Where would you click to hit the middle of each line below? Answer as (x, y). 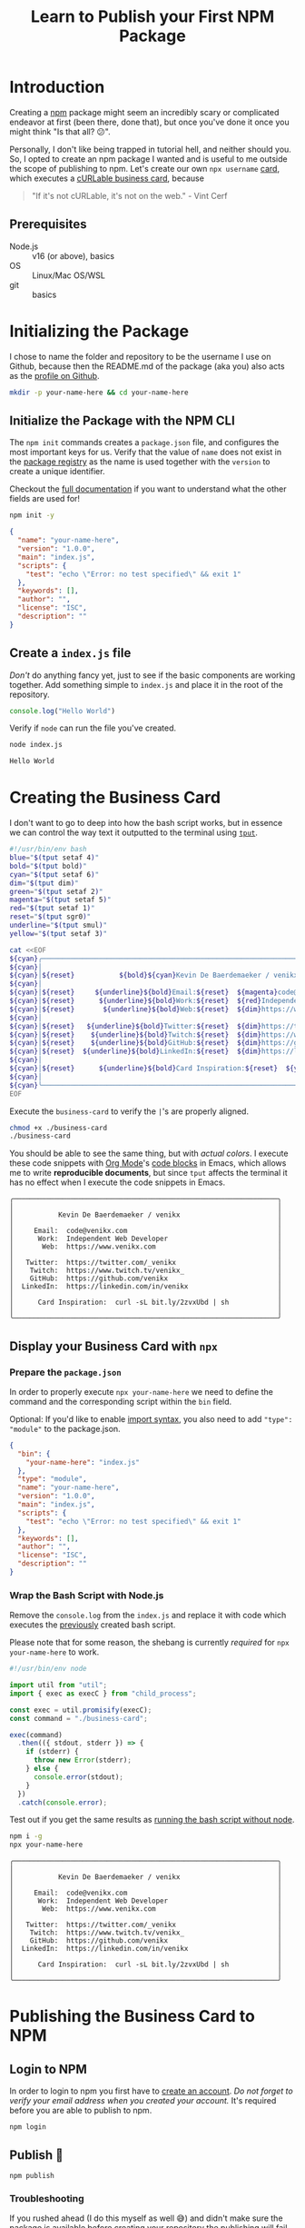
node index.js (36, 745)
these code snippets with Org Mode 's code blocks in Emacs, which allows (148, 1163)
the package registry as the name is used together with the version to (140, 462)
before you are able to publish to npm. (81, 2111)
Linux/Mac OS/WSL (69, 275)
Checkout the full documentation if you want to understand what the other (148, 489)
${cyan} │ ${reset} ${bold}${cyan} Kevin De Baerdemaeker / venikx (154, 975)
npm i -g (26, 1836)
